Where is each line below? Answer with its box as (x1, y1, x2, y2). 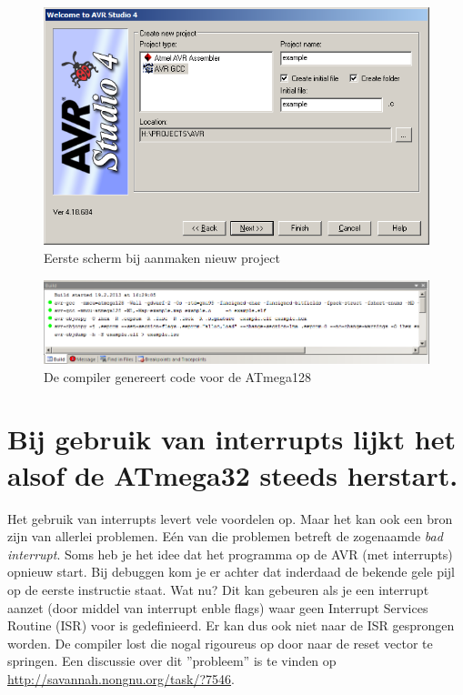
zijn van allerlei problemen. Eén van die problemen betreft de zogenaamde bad (7, 527, 443, 546)
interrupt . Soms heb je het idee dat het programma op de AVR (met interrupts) (7, 544, 453, 563)
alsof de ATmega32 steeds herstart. (7, 456, 458, 493)
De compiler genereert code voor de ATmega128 (44, 367, 311, 386)
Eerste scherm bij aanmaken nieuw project (44, 248, 280, 267)
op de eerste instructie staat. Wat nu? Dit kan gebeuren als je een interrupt (7, 579, 429, 599)
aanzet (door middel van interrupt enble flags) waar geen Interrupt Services (7, 598, 428, 617)
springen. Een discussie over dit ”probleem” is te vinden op (7, 651, 337, 670)
